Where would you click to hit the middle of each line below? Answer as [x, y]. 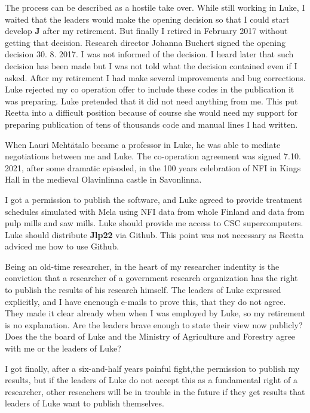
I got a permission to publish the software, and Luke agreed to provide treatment [154, 199]
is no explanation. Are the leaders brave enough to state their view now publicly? [154, 324]
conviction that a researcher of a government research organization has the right [151, 278]
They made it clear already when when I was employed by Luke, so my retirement [155, 313]
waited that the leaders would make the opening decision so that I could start [147, 19]
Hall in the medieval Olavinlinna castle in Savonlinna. [103, 179]
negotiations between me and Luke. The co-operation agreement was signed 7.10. [153, 156]
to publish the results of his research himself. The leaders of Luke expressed [143, 290]
